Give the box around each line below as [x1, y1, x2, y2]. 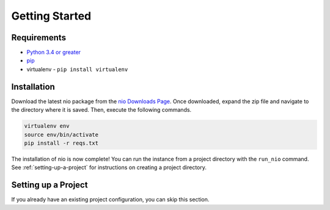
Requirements [11, 32, 67, 43]
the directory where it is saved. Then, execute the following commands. [11, 106, 192, 114]
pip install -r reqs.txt [24, 139, 99, 147]
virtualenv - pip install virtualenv [26, 65, 128, 73]
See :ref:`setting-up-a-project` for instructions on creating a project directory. [11, 164, 207, 171]
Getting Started [11, 9, 92, 23]
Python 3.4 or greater [26, 49, 81, 56]
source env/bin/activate [24, 131, 99, 138]
